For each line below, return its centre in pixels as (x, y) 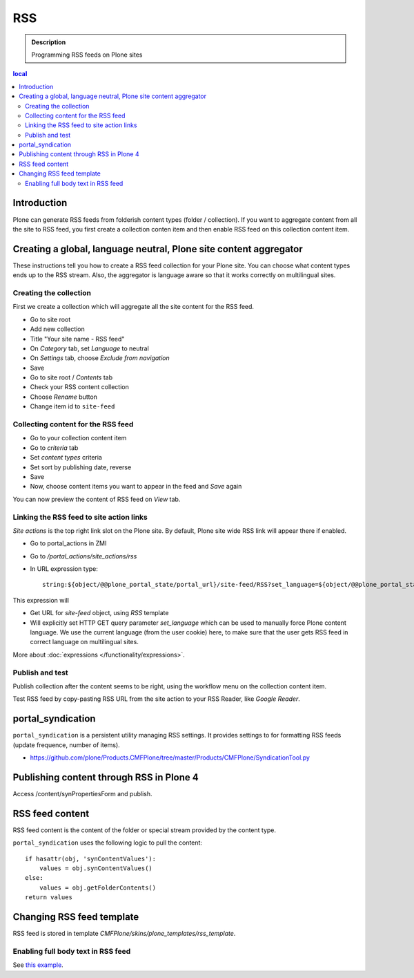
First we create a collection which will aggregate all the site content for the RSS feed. (134, 307)
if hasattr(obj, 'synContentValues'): (91, 858)
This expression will (41, 600)
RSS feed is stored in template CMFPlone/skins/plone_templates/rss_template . (124, 934)
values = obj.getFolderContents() (98, 887)
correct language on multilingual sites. (85, 642)
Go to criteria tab (54, 448)
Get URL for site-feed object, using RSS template (99, 613)
